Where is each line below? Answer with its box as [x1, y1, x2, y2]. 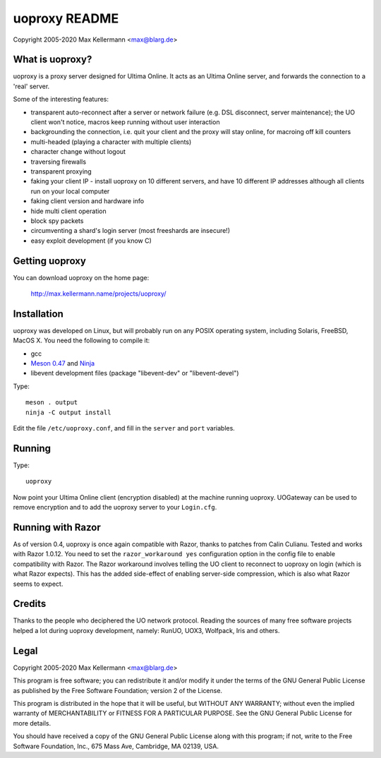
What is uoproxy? [13, 54, 92, 66]
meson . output [25, 399, 78, 407]
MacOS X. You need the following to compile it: [13, 336, 150, 345]
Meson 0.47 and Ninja [30, 359, 95, 368]
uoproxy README [13, 11, 119, 26]
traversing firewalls [30, 157, 87, 166]
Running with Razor [13, 521, 102, 533]
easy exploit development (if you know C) [30, 236, 152, 245]
